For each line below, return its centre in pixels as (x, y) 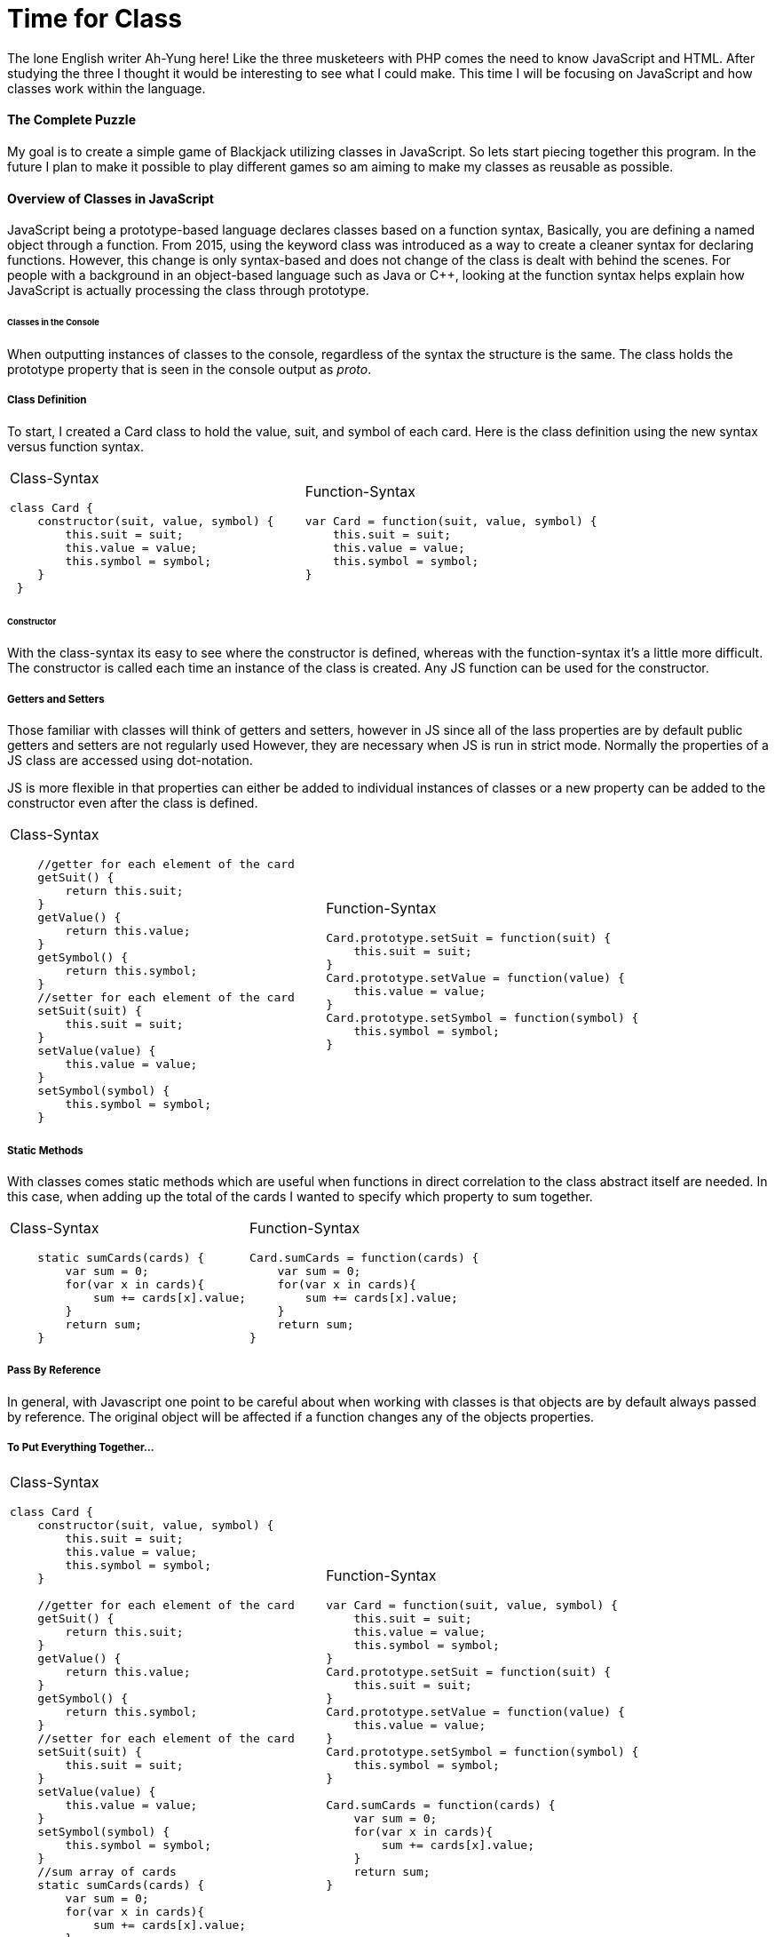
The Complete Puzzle (71, 120)
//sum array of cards (107, 1872)
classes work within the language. (107, 88)
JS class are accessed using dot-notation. (130, 761)
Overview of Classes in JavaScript (111, 198)
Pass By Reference (54, 1371)
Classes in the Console (53, 323)
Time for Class (95, 19)
